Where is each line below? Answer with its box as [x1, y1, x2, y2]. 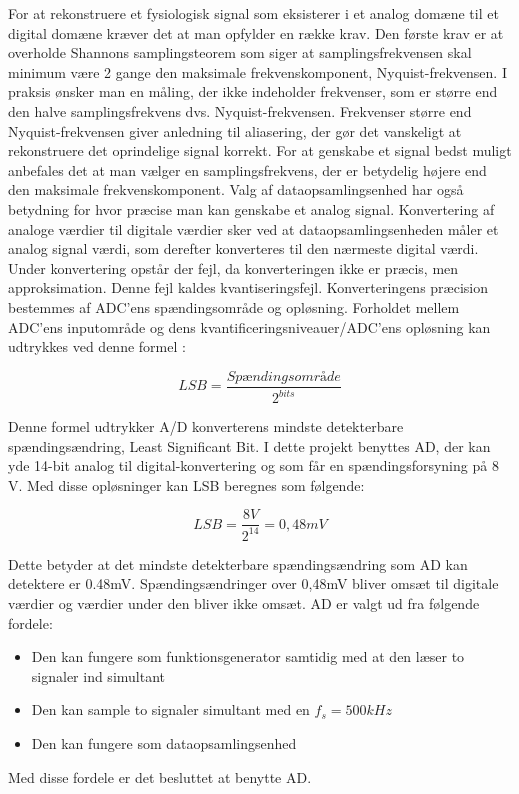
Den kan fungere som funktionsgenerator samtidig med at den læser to [31, 646, 465, 667]
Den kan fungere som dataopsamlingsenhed [31, 733, 297, 754]
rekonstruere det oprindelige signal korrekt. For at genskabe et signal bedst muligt [8, 140, 512, 161]
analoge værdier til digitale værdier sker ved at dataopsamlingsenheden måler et [8, 218, 499, 239]
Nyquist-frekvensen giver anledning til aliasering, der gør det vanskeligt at [8, 120, 462, 141]
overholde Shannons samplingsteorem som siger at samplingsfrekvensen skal [8, 42, 472, 63]
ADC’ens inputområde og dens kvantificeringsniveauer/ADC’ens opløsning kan [8, 316, 491, 337]
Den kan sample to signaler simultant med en [31, 699, 310, 720]
